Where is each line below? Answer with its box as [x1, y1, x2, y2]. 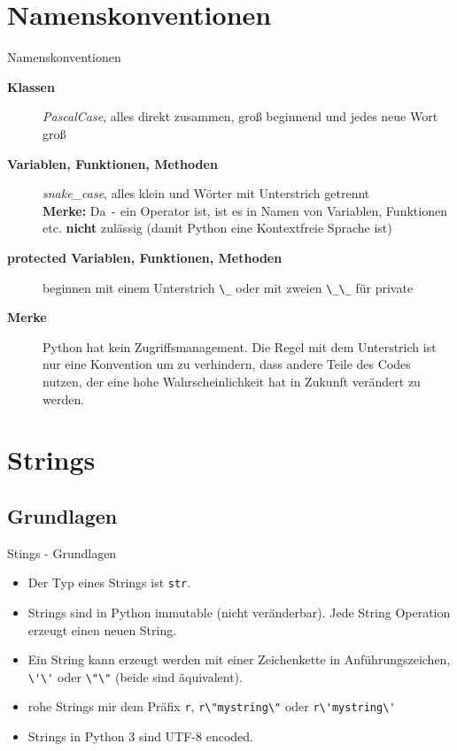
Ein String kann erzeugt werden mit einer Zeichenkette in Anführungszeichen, [27, 650, 451, 669]
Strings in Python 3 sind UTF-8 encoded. [27, 727, 253, 746]
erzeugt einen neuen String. [27, 620, 177, 639]
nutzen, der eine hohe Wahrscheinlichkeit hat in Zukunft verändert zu [43, 372, 421, 390]
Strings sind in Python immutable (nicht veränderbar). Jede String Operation [27, 602, 451, 621]
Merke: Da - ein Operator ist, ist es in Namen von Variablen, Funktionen [43, 201, 447, 219]
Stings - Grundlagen [7, 543, 117, 562]
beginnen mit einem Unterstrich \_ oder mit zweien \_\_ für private [43, 278, 414, 296]
